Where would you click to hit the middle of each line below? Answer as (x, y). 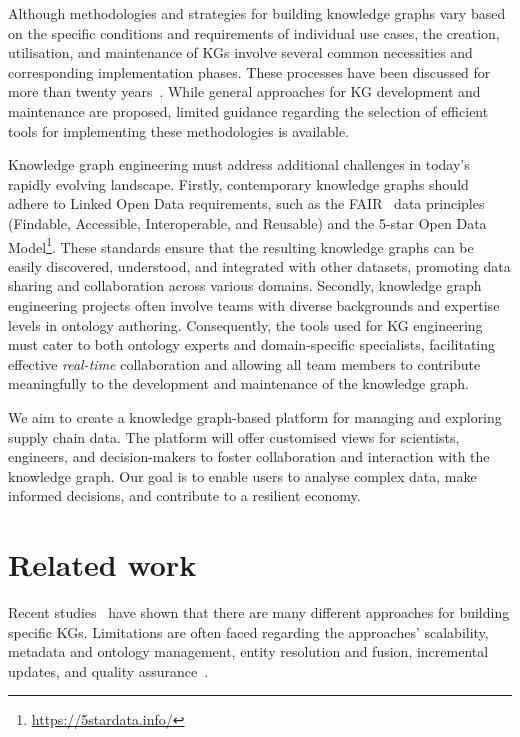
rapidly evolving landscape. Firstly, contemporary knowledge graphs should (238, 183)
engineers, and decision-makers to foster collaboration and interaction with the (249, 456)
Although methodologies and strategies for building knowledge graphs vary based (257, 13)
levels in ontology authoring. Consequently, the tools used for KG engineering (245, 324)
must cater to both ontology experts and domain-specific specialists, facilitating (252, 344)
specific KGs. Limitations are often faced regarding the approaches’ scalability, (248, 631)
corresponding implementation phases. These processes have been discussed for (249, 71)
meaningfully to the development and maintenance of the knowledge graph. (238, 383)
